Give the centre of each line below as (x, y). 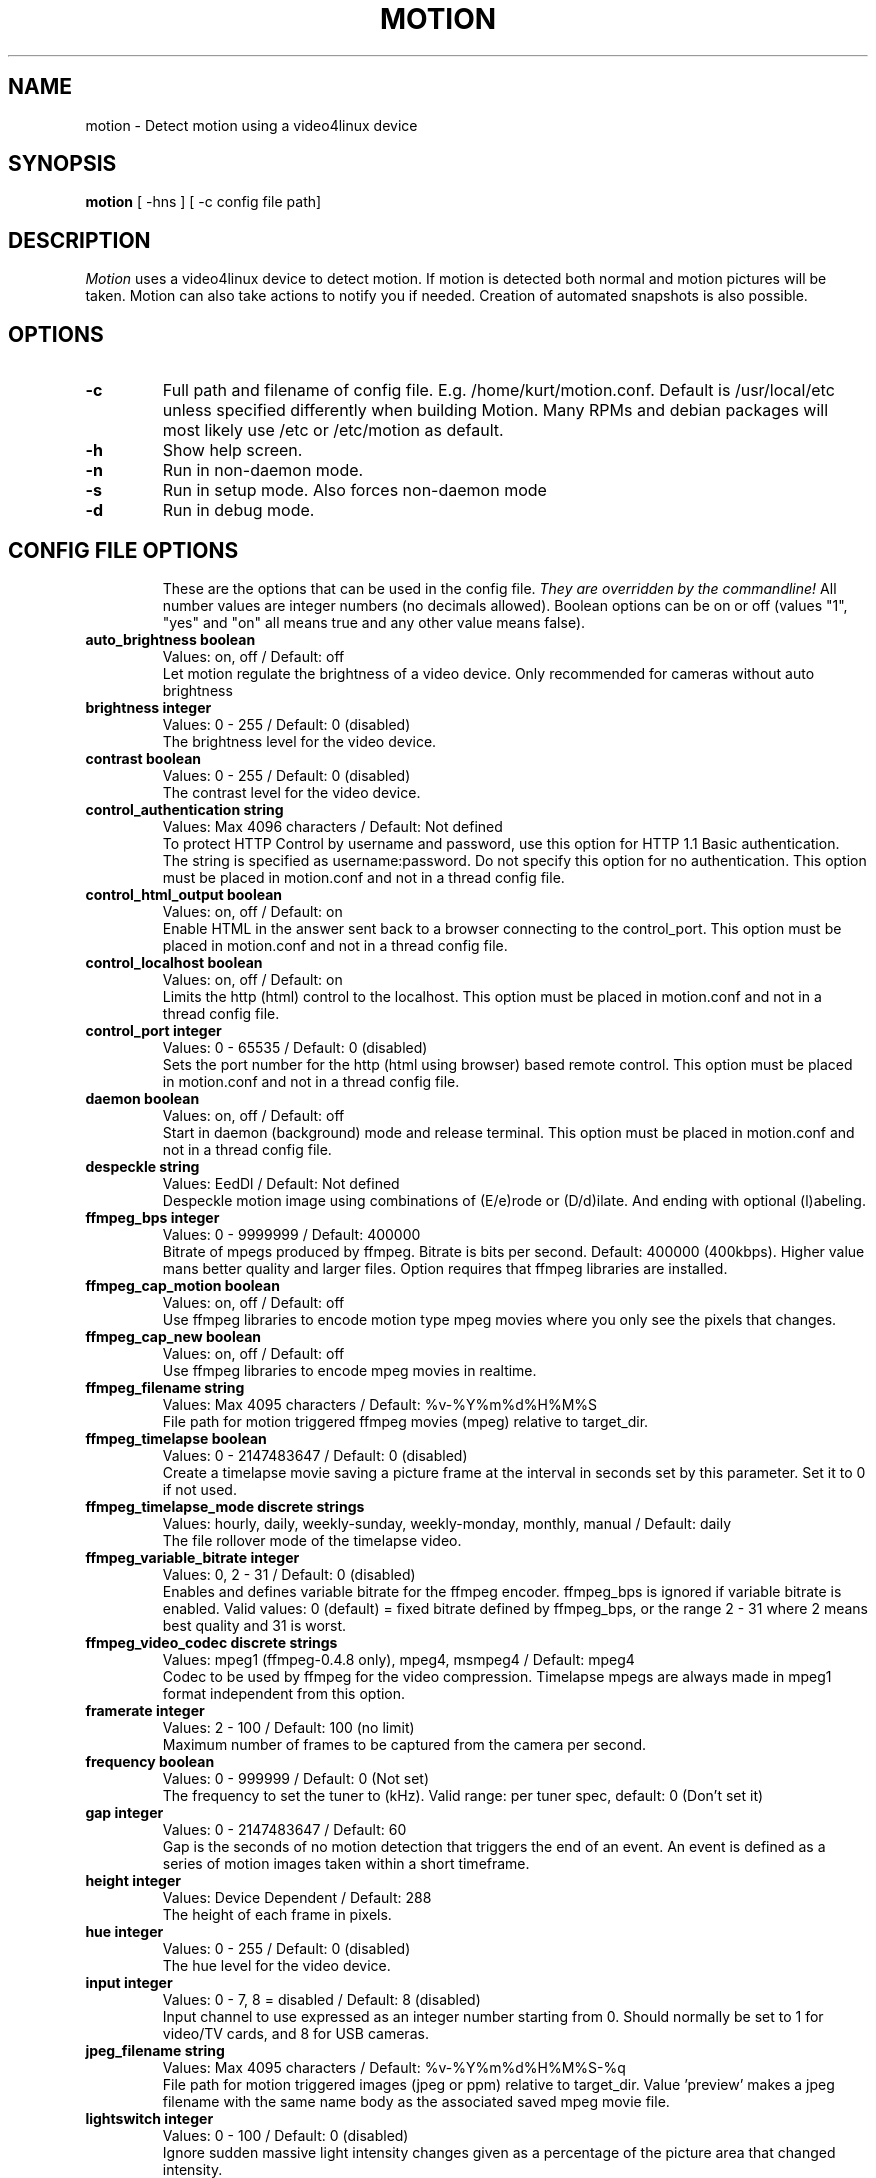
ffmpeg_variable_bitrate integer (192, 1557)
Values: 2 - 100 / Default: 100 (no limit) (288, 1727)
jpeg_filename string (155, 2050)
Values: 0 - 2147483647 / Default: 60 (284, 1829)
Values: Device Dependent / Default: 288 (297, 1897)
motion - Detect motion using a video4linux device (251, 125)
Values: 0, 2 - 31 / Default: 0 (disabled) (289, 1574)
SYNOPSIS (62, 164)
